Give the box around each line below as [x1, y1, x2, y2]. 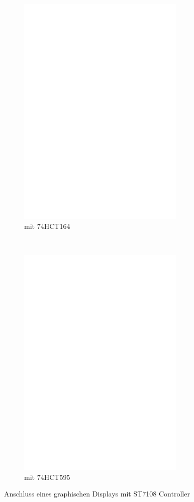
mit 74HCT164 [24, 220, 70, 231]
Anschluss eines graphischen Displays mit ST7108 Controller [4, 488, 190, 499]
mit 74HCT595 [24, 471, 70, 482]
